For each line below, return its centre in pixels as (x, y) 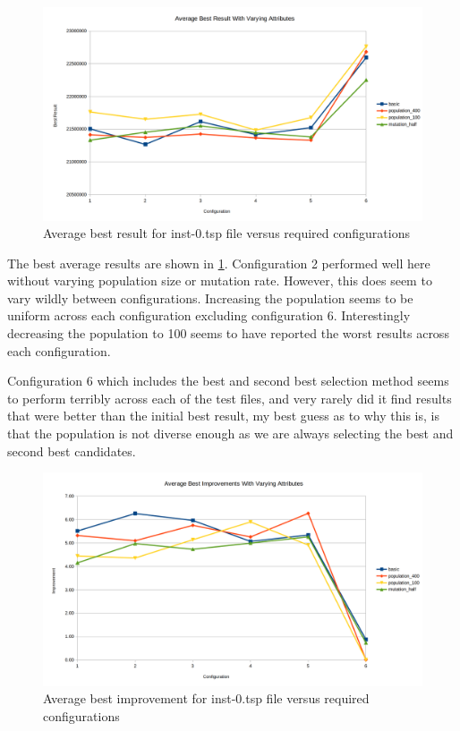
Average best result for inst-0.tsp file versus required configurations (226, 233)
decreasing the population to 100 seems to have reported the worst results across (228, 333)
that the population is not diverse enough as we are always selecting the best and (230, 433)
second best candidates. (72, 450)
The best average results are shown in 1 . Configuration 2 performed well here (219, 263)
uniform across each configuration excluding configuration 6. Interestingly (209, 315)
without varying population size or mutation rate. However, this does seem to (220, 280)
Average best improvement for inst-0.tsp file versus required (206, 698)
